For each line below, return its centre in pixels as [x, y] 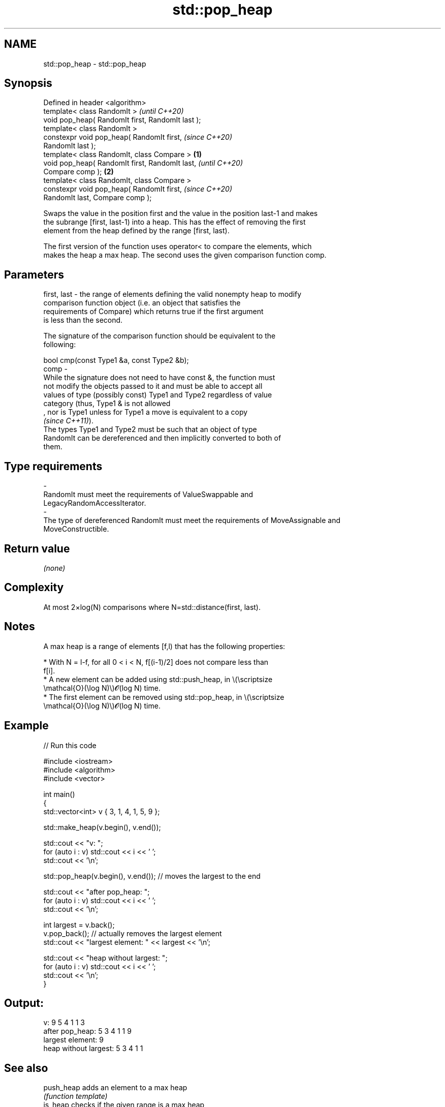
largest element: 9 [73, 1040]
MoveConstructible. [76, 529]
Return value [37, 548]
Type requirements [53, 466]
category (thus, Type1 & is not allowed [107, 404]
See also [26, 1068]
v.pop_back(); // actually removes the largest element [133, 933]
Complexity [34, 588]
